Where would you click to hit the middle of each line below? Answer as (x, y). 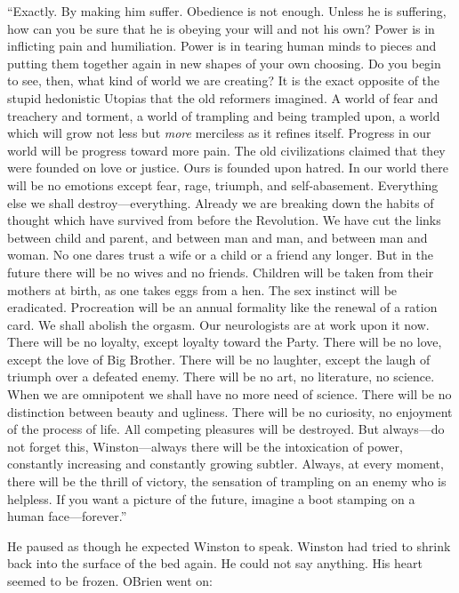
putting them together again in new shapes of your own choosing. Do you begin (224, 63)
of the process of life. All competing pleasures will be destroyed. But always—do (226, 429)
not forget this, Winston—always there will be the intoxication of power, (205, 446)
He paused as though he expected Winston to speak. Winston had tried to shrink (229, 545)
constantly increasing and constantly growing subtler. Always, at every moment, (225, 464)
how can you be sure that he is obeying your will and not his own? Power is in (221, 28)
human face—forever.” (67, 516)
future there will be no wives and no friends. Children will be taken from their (221, 272)
